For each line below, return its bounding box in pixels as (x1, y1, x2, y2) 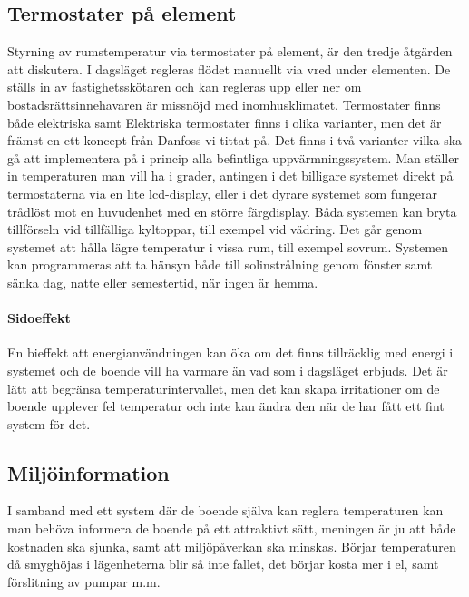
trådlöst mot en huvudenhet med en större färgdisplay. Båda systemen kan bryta (7, 201, 457, 220)
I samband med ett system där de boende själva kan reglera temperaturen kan (7, 501, 444, 520)
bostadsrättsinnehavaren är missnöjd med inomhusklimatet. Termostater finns (7, 94, 441, 113)
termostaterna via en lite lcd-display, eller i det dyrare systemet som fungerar (7, 183, 437, 202)
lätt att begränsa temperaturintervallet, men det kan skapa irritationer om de (7, 378, 440, 397)
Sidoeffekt (7, 308, 71, 328)
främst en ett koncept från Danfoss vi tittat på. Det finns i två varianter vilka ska (7, 131, 463, 150)
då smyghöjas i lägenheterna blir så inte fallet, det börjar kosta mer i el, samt (7, 554, 439, 573)
